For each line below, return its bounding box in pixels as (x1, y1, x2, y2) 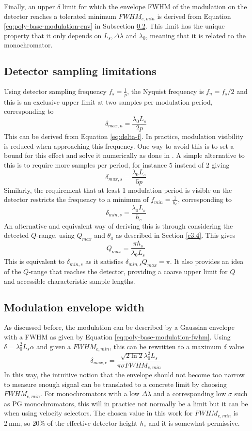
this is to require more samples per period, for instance (4, 159, 167, 169)
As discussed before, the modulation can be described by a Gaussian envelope (4, 322, 235, 332)
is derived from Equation (157, 11, 231, 21)
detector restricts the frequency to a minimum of (4, 194, 149, 204)
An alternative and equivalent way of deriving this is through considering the (4, 220, 233, 231)
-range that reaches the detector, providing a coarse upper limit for (29, 266, 228, 276)
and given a (36, 341, 71, 351)
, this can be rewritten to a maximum (109, 341, 221, 351)
